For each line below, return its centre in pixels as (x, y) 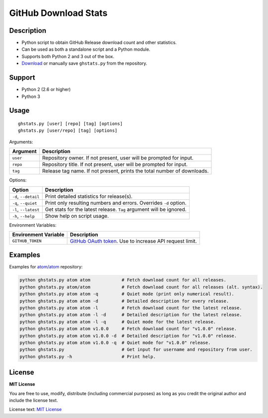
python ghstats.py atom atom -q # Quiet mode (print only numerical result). (127, 294)
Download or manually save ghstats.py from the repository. (84, 63)
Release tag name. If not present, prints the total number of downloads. (126, 171)
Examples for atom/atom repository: (46, 267)
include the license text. (33, 400)
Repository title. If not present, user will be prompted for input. (115, 165)
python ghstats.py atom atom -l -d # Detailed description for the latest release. (131, 315)
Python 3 (31, 96)
